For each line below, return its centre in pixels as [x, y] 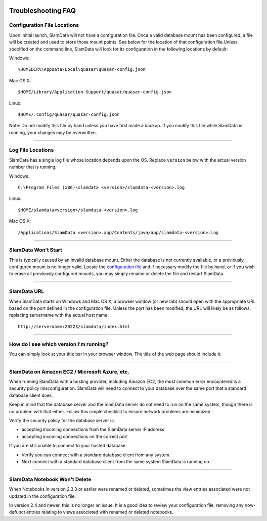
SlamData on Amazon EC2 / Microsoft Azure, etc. [69, 372]
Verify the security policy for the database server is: [62, 421]
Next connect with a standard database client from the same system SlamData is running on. [116, 461]
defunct [17, 512]
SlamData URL [27, 291]
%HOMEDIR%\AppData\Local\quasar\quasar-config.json [82, 70]
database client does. [31, 395]
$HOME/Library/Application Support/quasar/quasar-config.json [95, 92]
